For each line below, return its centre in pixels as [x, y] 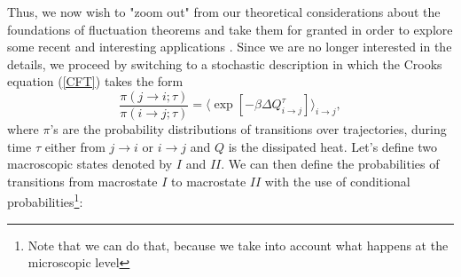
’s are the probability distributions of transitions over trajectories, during [248, 129]
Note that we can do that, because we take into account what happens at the [238, 245]
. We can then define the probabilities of [330, 164]
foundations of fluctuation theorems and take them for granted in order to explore [230, 29]
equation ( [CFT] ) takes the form [95, 81]
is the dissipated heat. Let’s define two [333, 146]
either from [75, 146]
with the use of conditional [337, 181]
